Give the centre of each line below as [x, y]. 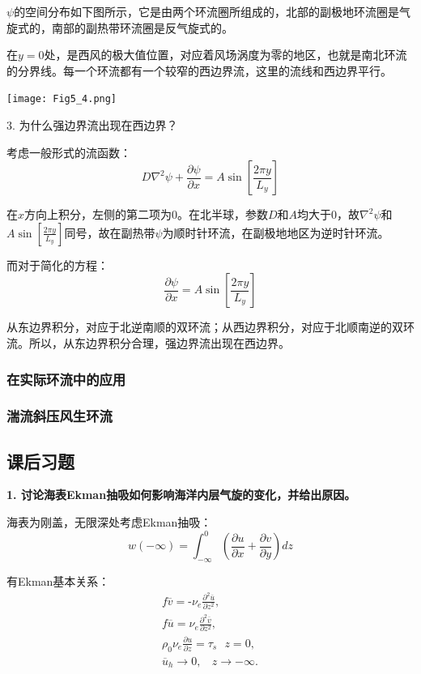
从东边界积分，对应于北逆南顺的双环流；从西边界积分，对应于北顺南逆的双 [205, 327]
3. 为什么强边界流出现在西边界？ [92, 125]
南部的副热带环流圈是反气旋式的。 [142, 27]
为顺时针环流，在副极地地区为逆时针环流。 [276, 232]
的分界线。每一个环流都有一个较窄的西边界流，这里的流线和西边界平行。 [199, 70]
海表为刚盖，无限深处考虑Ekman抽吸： [109, 522]
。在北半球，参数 [223, 214]
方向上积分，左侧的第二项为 [98, 214]
